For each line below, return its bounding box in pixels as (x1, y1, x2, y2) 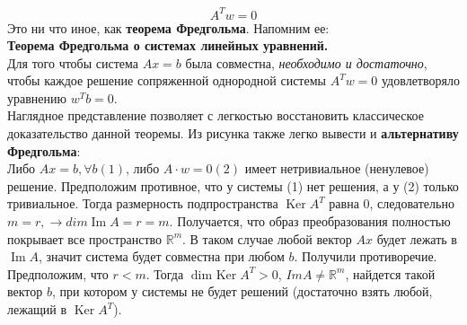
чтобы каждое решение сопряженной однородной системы (7, 71, 326, 90)
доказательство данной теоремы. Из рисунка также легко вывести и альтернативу (7, 124, 459, 143)
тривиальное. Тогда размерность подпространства (7, 194, 278, 213)
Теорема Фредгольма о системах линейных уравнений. (7, 36, 329, 55)
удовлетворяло (381, 71, 460, 90)
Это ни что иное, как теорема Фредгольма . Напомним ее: (7, 18, 330, 37)
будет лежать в (376, 229, 457, 248)
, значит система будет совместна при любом (38, 247, 285, 266)
